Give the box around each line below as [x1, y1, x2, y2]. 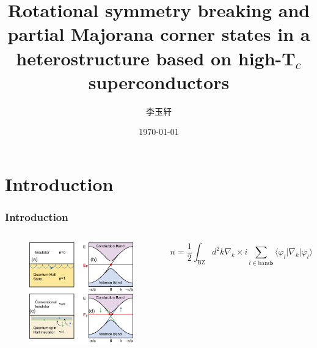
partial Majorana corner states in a [7, 21, 310, 46]
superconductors [88, 69, 230, 94]
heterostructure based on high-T [16, 45, 296, 70]
